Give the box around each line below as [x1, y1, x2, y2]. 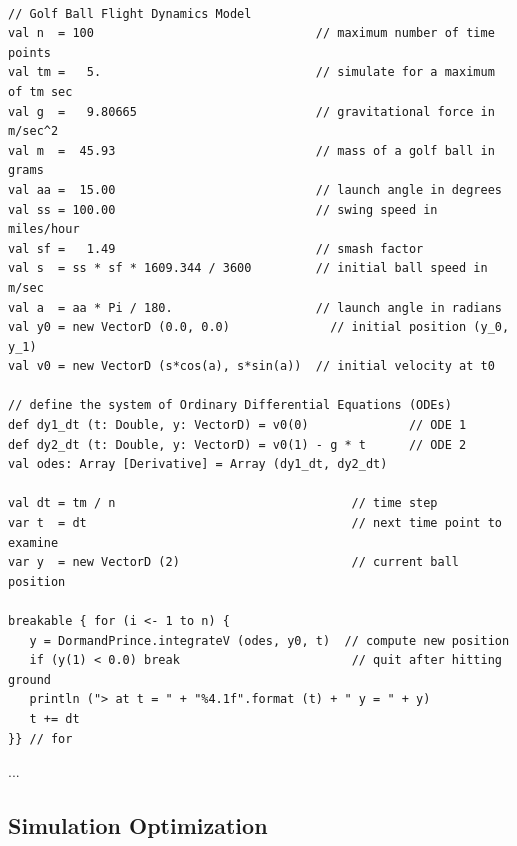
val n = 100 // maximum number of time [8, 26, 495, 41]
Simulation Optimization [8, 810, 268, 841]
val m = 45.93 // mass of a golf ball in [8, 143, 495, 158]
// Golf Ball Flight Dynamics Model [8, 6, 252, 21]
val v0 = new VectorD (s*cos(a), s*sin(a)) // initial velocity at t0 [8, 359, 495, 374]
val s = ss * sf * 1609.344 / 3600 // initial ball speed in [8, 261, 488, 276]
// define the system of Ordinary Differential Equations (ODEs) [8, 398, 452, 413]
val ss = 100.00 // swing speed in [8, 202, 438, 217]
